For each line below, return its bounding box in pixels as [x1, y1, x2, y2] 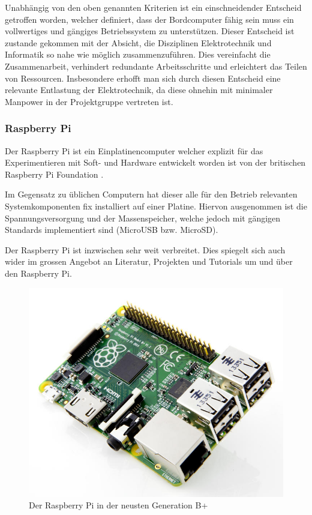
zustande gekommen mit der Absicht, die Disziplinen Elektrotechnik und [5, 36, 272, 49]
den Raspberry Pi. [5, 267, 72, 279]
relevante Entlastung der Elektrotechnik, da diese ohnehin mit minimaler [5, 83, 273, 96]
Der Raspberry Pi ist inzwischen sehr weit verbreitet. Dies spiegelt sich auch [5, 243, 286, 256]
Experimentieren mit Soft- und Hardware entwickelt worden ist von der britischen [5, 156, 306, 169]
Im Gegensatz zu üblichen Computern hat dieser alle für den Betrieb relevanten [5, 188, 298, 200]
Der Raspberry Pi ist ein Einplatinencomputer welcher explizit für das [5, 144, 263, 157]
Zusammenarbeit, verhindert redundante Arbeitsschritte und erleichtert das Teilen [5, 59, 307, 72]
